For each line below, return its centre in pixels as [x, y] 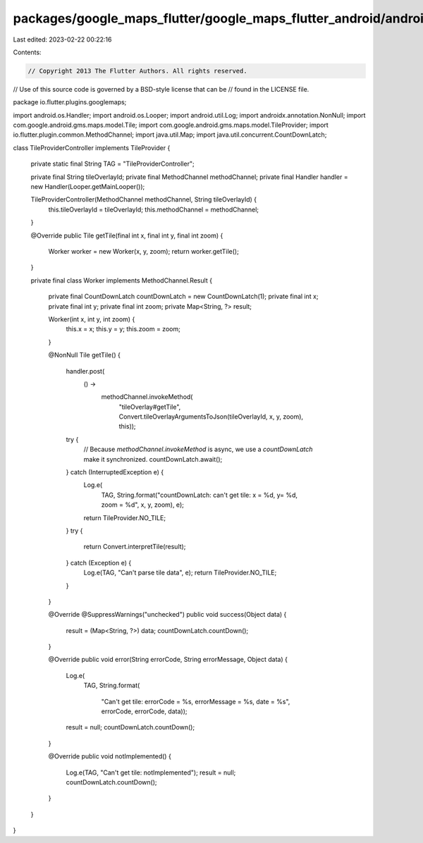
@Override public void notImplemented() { [110, 756]
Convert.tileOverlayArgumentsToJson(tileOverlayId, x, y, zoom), [211, 417]
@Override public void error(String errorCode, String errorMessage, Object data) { [168, 660]
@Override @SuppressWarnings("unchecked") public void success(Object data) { [167, 615]
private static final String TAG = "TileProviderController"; [112, 164]
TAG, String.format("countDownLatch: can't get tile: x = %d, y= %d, [200, 495]
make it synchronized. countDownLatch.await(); [153, 459]
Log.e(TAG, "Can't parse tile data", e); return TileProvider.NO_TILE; [180, 573]
